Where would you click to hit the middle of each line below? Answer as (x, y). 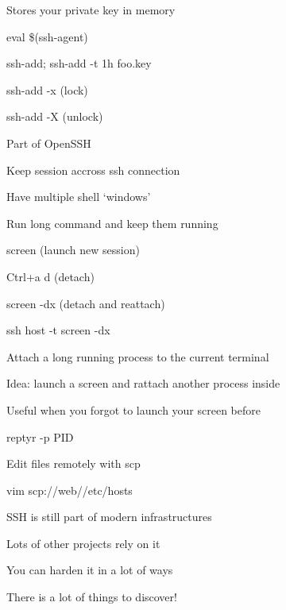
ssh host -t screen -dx (58, 330)
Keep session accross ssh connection (93, 170)
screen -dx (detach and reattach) (86, 303)
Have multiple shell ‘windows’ (79, 197)
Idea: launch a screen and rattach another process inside (143, 383)
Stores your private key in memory (91, 10)
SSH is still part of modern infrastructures (109, 517)
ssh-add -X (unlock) (55, 116)
